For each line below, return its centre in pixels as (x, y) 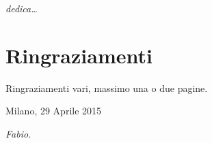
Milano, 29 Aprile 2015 (54, 111)
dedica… (22, 8)
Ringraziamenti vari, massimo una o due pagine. (107, 88)
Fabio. (18, 133)
